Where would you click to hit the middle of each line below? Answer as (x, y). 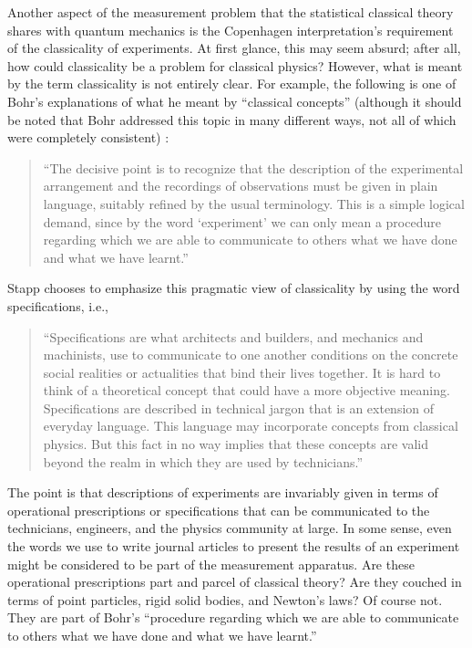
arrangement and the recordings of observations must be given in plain (241, 186)
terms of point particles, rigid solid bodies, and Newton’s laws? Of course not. (225, 599)
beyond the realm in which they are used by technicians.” (203, 461)
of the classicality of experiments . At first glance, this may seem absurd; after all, (234, 48)
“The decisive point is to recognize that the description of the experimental (253, 167)
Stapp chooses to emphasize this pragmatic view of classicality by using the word (234, 288)
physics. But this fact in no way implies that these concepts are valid (236, 444)
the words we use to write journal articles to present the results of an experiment (234, 546)
